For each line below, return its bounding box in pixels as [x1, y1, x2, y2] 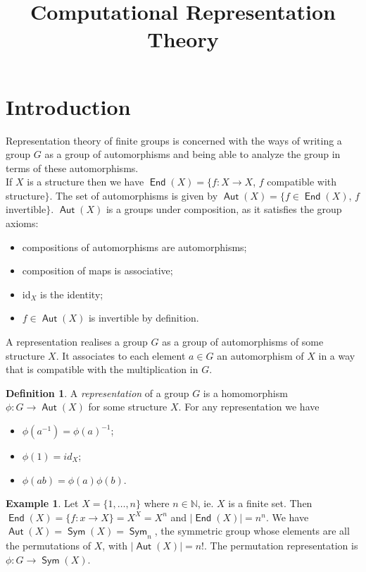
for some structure [88, 399, 168, 414]
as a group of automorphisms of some [162, 334, 324, 349]
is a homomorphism [203, 385, 288, 400]
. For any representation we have [178, 399, 320, 414]
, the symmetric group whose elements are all [154, 523, 350, 538]
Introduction [6, 92, 131, 121]
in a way [318, 348, 355, 363]
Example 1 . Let [6, 496, 79, 511]
